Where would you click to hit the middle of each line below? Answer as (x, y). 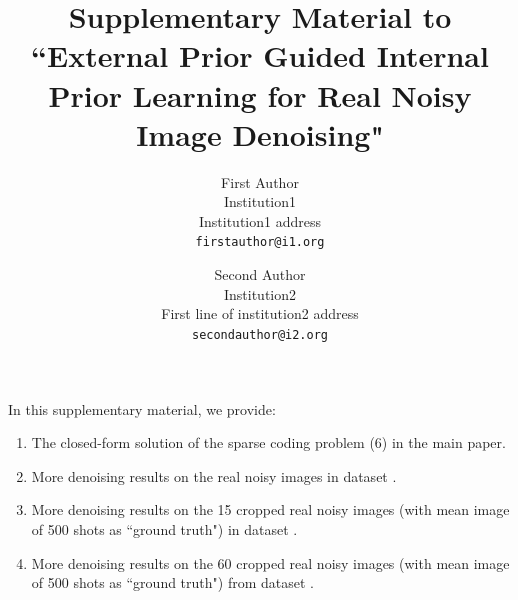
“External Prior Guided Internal (260, 55)
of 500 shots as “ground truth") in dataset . (164, 528)
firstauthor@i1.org (260, 242)
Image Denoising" (260, 133)
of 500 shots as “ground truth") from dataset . (172, 582)
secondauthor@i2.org (260, 334)
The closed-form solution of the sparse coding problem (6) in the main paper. (268, 442)
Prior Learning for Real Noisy (260, 94)
